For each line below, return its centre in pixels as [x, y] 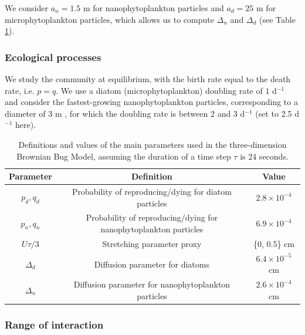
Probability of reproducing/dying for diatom [152, 191]
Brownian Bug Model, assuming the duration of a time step [124, 156]
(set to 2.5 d [277, 113]
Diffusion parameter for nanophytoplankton [152, 284]
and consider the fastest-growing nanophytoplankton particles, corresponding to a [151, 102]
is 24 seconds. [264, 156]
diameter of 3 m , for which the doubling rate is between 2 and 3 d [125, 113]
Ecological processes [53, 57]
